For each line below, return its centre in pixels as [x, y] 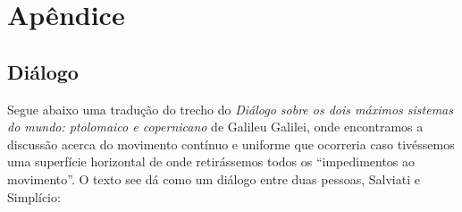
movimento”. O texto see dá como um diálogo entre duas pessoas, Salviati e [214, 178]
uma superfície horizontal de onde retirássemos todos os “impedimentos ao [211, 161]
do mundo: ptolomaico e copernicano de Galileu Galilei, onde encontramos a [215, 127]
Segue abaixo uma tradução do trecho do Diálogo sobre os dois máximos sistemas [230, 109]
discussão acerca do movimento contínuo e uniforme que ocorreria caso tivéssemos [231, 144]
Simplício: [34, 196]
